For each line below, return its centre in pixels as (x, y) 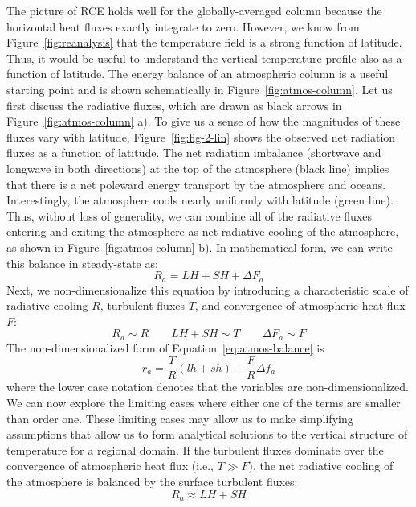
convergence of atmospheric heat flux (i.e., (110, 466)
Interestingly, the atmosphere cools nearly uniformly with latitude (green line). (200, 200)
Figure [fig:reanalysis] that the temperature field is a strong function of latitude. (204, 42)
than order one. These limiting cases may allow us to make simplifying (180, 418)
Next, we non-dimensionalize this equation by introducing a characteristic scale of (208, 289)
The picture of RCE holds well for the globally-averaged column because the (194, 10)
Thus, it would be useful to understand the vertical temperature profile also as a (204, 58)
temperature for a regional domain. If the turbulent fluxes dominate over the (195, 449)
